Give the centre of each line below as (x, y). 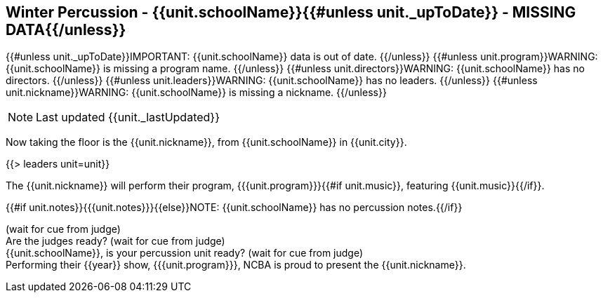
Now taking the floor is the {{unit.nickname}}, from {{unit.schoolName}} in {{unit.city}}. (206, 142)
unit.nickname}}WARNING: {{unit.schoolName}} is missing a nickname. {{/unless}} (196, 93)
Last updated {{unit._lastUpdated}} (128, 117)
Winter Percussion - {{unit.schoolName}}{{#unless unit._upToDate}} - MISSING (291, 12)
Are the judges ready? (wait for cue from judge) (115, 241)
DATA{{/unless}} (66, 30)
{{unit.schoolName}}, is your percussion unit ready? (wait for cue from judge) (185, 253)
